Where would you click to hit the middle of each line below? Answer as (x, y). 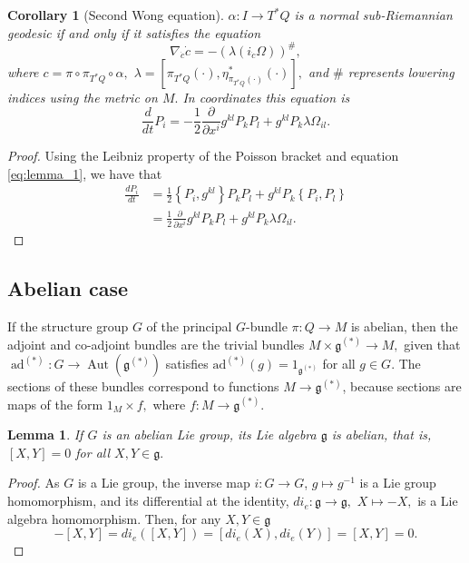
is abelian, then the (404, 326)
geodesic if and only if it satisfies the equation (134, 32)
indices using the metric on (83, 97)
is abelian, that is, (381, 435)
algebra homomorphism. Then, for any (114, 518)
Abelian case (68, 288)
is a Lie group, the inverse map (164, 483)
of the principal (189, 326)
